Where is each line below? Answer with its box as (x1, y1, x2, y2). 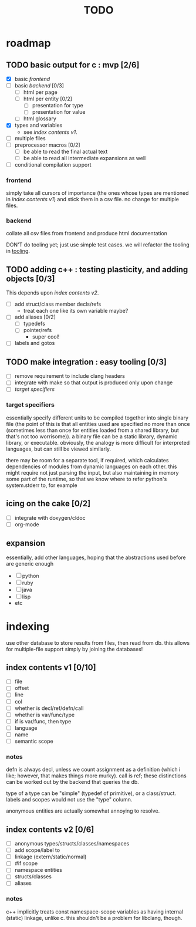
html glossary (23, 115, 57, 122)
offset (14, 685, 29, 692)
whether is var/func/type (14, 711, 75, 718)
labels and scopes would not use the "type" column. (6, 796, 133, 803)
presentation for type (32, 102, 83, 109)
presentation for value (32, 109, 86, 116)
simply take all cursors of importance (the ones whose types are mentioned (6, 190, 189, 197)
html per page (23, 89, 58, 96)
